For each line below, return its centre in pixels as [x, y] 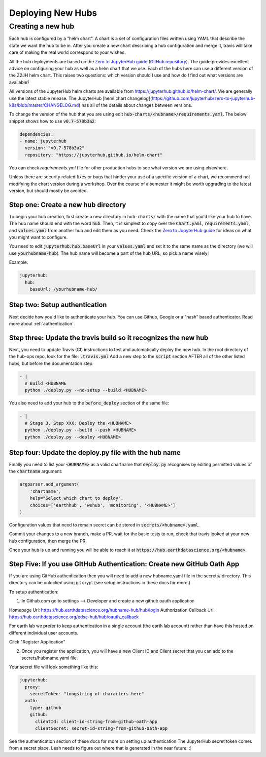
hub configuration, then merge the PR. [48, 541]
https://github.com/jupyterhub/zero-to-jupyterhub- [204, 98]
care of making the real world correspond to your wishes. [67, 52]
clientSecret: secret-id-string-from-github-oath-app [101, 729]
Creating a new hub [42, 26]
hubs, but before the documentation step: [51, 363]
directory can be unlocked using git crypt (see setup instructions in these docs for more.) [100, 583]
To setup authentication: [34, 592]
